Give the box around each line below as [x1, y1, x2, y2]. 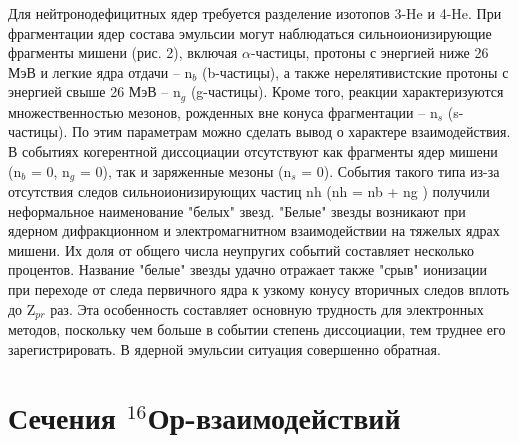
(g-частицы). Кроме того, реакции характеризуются [190, 81, 504, 102]
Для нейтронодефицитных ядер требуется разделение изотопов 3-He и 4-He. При [8, 3, 502, 23]
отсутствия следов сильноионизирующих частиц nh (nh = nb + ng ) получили [8, 181, 490, 202]
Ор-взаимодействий [147, 397, 401, 438]
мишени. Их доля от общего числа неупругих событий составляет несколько [8, 239, 474, 260]
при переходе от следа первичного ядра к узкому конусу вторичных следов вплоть [8, 279, 510, 300]
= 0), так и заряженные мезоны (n [79, 160, 292, 181]
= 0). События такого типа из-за [301, 160, 500, 181]
